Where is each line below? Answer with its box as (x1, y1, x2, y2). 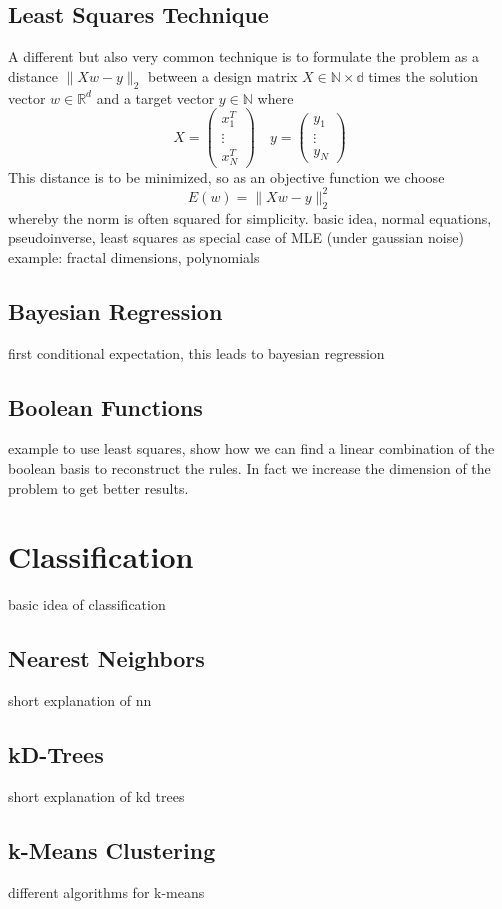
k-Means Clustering (8, 834, 216, 865)
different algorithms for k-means (8, 881, 205, 902)
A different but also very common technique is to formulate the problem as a (8, 46, 479, 67)
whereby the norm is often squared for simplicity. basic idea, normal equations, (8, 207, 492, 228)
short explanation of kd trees (8, 785, 185, 806)
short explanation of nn (8, 690, 152, 711)
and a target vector (96, 87, 215, 108)
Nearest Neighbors (8, 643, 205, 674)
